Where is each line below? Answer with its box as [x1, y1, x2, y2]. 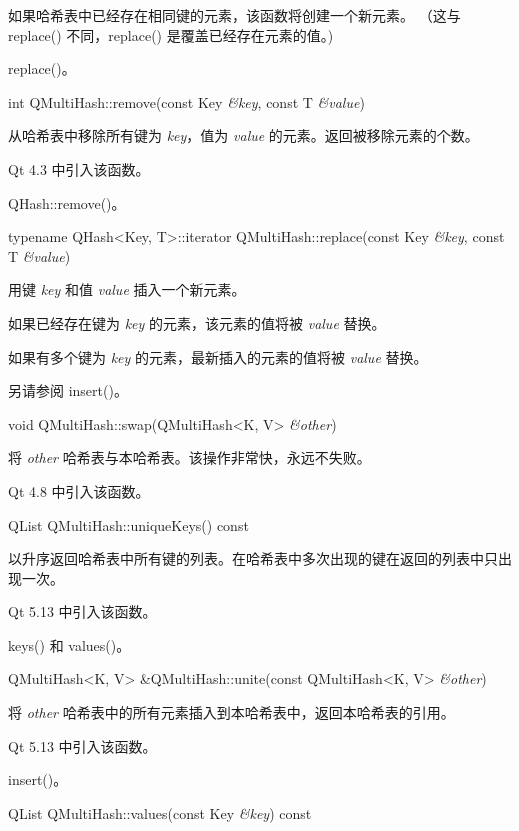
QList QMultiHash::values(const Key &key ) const [8, 802, 312, 823]
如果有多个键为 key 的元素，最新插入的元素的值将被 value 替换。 [8, 346, 428, 367]
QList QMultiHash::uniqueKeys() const [8, 514, 249, 535]
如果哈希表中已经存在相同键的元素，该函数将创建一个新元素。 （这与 [8, 5, 461, 25]
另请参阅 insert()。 [8, 380, 128, 401]
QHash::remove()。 [8, 192, 126, 213]
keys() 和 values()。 [8, 634, 131, 655]
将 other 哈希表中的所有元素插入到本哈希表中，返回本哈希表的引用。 [8, 702, 455, 723]
